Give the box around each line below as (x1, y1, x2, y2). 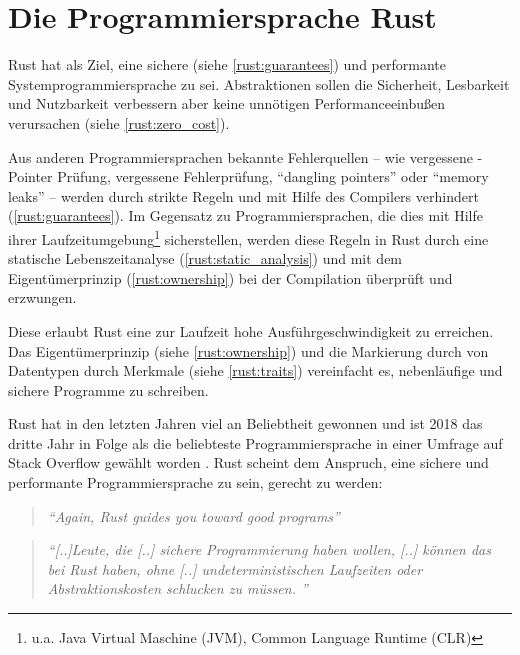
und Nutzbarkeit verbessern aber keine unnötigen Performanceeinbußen (8, 93, 445, 114)
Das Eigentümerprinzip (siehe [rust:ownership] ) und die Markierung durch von (8, 340, 489, 361)
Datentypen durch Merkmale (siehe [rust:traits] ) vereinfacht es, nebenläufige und (8, 360, 503, 381)
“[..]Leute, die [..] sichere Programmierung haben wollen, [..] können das (47, 539, 491, 560)
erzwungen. (8, 287, 77, 308)
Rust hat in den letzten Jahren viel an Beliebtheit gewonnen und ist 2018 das (8, 413, 483, 434)
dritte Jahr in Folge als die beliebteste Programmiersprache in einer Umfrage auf (8, 432, 503, 453)
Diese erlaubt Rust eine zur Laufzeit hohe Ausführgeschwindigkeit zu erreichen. (8, 320, 494, 341)
